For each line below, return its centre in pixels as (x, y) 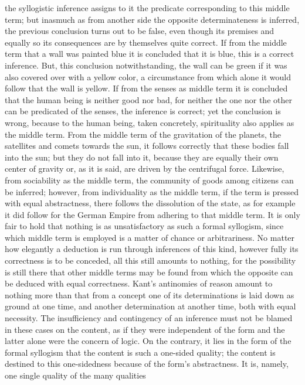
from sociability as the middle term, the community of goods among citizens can (149, 180)
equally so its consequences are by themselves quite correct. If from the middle (146, 42)
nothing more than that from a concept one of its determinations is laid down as (150, 294)
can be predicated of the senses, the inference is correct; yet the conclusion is (143, 111)
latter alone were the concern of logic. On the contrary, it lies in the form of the (148, 341)
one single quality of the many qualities (75, 375)
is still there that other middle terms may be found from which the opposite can (149, 272)
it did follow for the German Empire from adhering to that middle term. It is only (152, 214)
